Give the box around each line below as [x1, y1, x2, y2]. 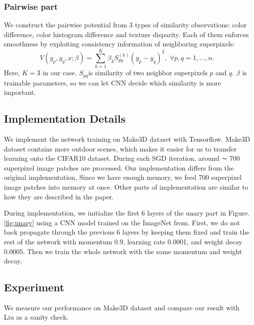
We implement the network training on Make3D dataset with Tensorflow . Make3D [4, 133, 250, 144]
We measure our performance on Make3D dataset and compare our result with [4, 302, 240, 312]
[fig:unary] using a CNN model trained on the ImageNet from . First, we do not [4, 217, 240, 227]
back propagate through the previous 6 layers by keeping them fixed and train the [4, 227, 250, 237]
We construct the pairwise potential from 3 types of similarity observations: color [4, 20, 247, 30]
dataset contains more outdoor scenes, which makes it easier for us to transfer [4, 143, 237, 153]
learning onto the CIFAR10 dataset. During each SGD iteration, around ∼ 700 [4, 153, 240, 163]
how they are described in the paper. [4, 191, 114, 201]
